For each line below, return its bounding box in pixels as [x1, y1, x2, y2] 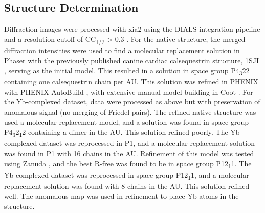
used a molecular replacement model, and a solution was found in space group [4, 116, 249, 127]
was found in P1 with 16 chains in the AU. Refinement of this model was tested [4, 147, 254, 158]
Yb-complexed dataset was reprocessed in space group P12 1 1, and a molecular [4, 169, 249, 181]
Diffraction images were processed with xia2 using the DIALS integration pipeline [4, 24, 260, 34]
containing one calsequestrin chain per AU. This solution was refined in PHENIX [4, 76, 259, 87]
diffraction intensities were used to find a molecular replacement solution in [4, 45, 240, 55]
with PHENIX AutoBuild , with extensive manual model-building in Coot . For [4, 86, 253, 97]
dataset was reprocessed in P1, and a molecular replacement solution [39, 138, 255, 148]
